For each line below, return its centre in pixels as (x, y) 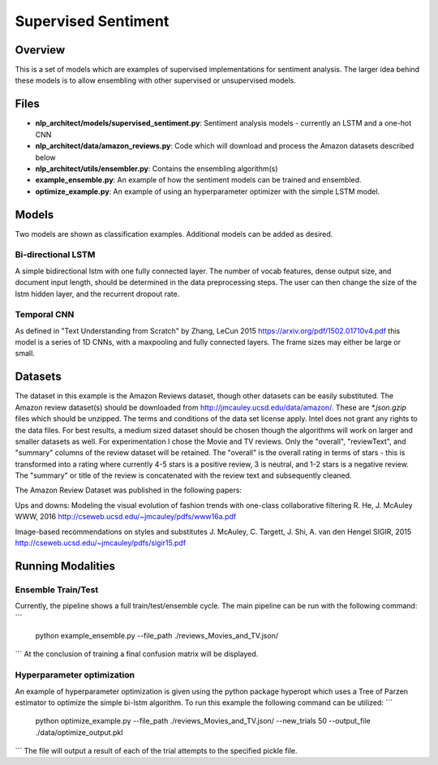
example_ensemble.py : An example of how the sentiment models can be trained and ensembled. (198, 180)
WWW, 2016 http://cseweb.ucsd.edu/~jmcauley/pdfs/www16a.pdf (126, 517)
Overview (40, 50)
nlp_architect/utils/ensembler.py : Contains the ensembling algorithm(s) (157, 168)
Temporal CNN (45, 315)
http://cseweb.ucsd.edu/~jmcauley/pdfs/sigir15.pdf (101, 543)
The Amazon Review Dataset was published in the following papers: (129, 490)
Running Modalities (65, 566)
